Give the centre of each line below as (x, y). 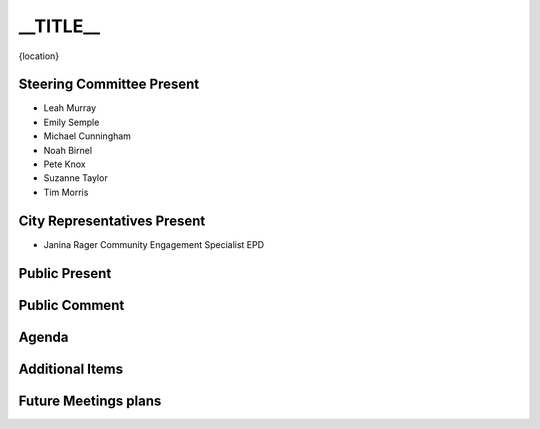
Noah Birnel (68, 150)
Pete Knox (64, 164)
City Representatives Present (112, 220)
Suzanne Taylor (76, 178)
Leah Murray (70, 108)
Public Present (65, 273)
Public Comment (71, 305)
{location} (39, 56)
